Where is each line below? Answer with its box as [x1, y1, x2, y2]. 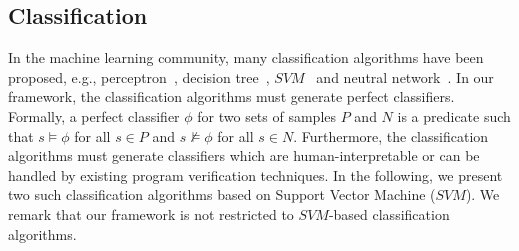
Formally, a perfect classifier [8, 105, 180, 126]
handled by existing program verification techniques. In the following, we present [8, 164, 503, 185]
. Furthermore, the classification [293, 125, 489, 146]
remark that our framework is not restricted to [8, 203, 294, 224]
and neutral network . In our [316, 66, 494, 87]
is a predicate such [397, 105, 511, 126]
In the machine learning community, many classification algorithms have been [8, 47, 484, 68]
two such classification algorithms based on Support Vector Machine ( [8, 184, 436, 205]
